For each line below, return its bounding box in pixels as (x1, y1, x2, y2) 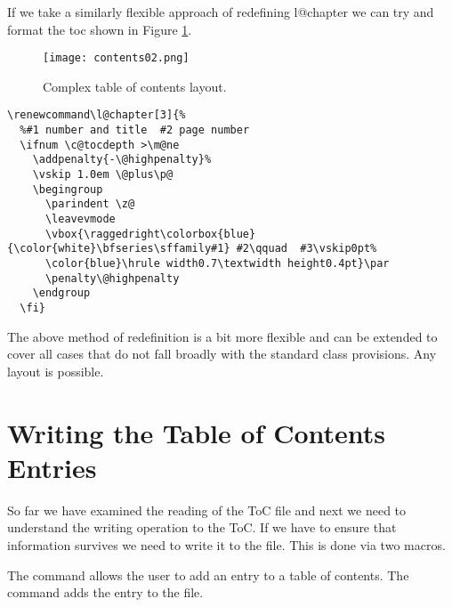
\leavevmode (44, 213, 116, 226)
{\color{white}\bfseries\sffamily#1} (7, 242, 230, 255)
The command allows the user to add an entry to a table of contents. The (7, 565, 409, 584)
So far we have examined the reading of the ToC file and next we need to (7, 500, 407, 519)
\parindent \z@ (44, 198, 135, 211)
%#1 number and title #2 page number (20, 124, 250, 137)
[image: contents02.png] (43, 52, 190, 65)
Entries (7, 449, 97, 485)
